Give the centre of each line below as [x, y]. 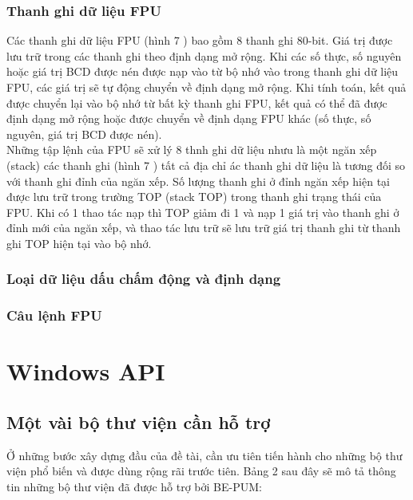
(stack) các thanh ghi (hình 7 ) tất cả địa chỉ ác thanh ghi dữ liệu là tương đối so [206, 165]
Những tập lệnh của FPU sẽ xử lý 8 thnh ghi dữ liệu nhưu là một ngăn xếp [192, 150]
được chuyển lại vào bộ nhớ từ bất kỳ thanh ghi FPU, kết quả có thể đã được [197, 102]
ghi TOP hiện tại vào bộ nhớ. [79, 243]
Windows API [86, 371]
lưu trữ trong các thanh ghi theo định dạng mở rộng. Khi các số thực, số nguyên [204, 55]
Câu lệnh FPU [54, 315]
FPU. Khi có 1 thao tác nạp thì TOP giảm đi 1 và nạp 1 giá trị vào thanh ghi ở [203, 212]
